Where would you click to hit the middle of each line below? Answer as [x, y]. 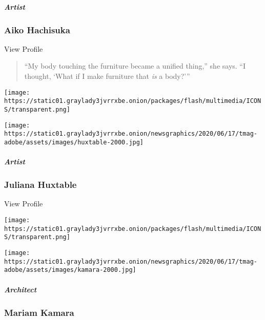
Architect [21, 289]
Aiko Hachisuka [37, 29]
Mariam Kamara [39, 312]
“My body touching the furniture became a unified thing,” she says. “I [135, 66]
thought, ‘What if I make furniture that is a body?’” [107, 76]
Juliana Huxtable [40, 185]
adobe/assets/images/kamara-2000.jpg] [70, 270]
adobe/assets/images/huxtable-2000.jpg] [74, 142]
